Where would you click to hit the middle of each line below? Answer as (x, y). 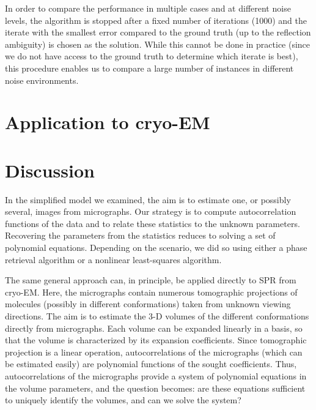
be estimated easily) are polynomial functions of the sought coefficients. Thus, (151, 364)
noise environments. (42, 80)
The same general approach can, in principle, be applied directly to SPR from (151, 280)
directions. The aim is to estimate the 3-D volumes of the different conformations (157, 316)
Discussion (50, 170)
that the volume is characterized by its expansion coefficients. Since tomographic (156, 340)
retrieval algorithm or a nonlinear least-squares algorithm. (113, 259)
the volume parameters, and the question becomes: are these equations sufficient (155, 388)
